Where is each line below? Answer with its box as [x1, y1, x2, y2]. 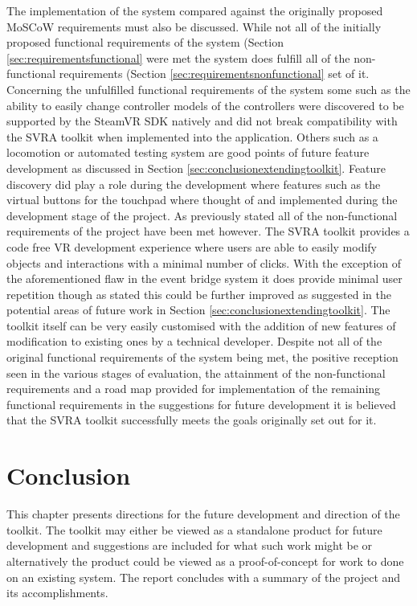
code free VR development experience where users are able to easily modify [6, 238, 378, 255]
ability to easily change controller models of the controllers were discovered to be [6, 96, 404, 113]
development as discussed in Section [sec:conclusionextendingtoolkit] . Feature [6, 159, 386, 176]
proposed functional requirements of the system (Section [6, 34, 284, 51]
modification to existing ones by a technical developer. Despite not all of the [6, 333, 382, 350]
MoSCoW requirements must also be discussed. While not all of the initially [6, 18, 382, 35]
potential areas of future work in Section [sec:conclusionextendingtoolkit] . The [6, 301, 390, 318]
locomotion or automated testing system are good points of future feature [6, 144, 370, 161]
